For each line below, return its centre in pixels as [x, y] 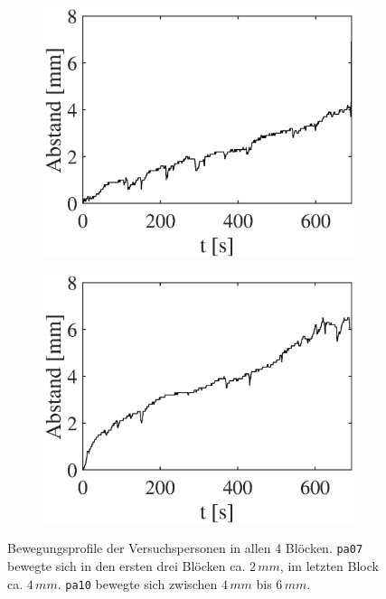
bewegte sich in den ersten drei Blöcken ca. [127, 566]
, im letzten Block [329, 566]
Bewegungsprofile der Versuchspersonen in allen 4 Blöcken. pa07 [185, 548]
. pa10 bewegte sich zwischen [137, 583]
